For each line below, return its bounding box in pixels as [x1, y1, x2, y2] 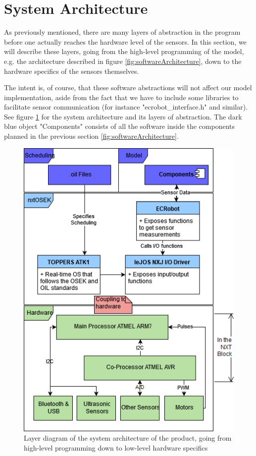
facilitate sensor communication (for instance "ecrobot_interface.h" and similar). [4, 102, 248, 112]
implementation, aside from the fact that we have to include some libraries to [4, 92, 239, 102]
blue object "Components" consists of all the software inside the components [4, 121, 235, 131]
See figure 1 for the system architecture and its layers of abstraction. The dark [4, 111, 242, 121]
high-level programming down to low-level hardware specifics [24, 442, 208, 453]
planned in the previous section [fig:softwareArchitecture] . [4, 131, 179, 141]
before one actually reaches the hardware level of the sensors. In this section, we [4, 36, 247, 47]
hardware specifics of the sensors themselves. [4, 65, 139, 76]
